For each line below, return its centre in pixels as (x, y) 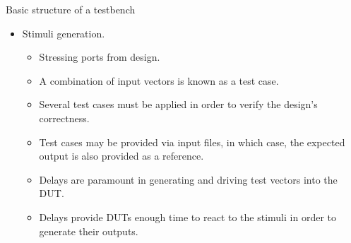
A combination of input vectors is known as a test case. (159, 80)
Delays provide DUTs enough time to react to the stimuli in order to (188, 217)
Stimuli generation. (64, 33)
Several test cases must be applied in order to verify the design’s (178, 104)
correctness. (64, 118)
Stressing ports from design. (100, 57)
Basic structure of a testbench (71, 9)
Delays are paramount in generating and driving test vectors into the (188, 179)
